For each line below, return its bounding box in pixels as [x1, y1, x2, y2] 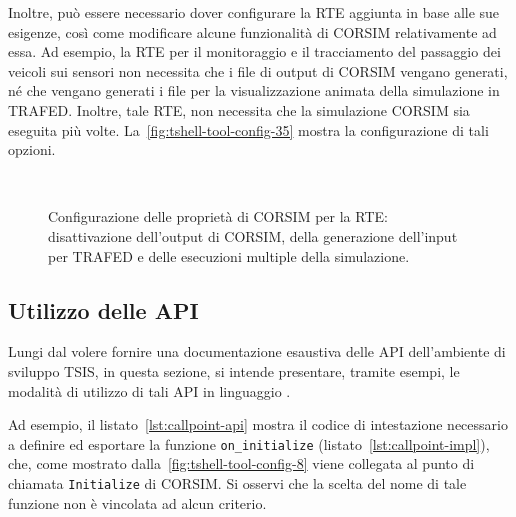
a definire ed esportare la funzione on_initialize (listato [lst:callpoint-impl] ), [8, 433, 490, 454]
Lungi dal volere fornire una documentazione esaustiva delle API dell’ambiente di [8, 341, 506, 362]
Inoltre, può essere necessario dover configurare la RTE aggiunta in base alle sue [8, 2, 500, 22]
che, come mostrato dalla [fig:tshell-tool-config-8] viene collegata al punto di [8, 453, 475, 474]
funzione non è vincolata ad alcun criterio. [8, 492, 267, 513]
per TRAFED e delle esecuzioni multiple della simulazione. [48, 245, 410, 266]
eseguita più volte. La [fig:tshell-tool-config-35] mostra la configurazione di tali [8, 119, 489, 140]
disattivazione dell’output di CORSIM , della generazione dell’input [48, 225, 458, 246]
